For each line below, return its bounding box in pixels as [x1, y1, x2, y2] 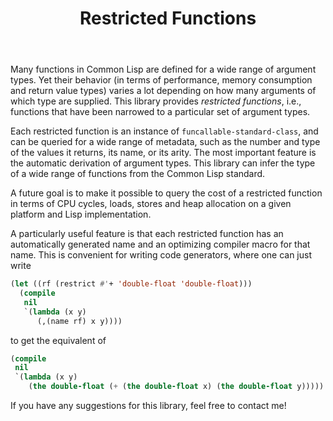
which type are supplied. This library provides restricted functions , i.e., [10, 95, 302, 107]
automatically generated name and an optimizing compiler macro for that [10, 238, 311, 251]
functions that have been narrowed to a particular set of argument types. [10, 106, 311, 118]
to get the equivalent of [10, 334, 107, 346]
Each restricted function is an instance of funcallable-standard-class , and [10, 125, 319, 137]
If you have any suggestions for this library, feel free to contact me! [10, 400, 287, 412]
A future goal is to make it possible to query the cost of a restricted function [10, 187, 323, 199]
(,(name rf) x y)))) [36, 316, 123, 326]
